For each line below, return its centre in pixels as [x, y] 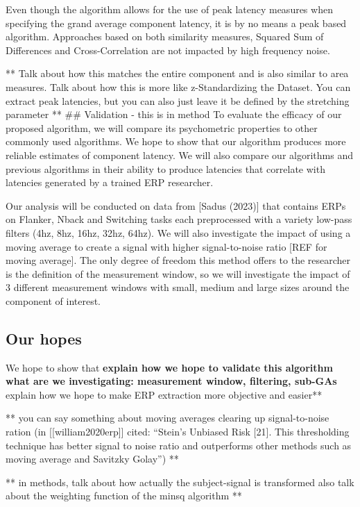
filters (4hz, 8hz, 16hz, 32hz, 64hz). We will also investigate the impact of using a [178, 232]
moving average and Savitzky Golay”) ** [92, 459]
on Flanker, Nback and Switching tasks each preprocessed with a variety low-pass [179, 219]
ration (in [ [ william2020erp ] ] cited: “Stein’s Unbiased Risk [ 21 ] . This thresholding [178, 432]
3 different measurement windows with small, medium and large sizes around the [178, 287]
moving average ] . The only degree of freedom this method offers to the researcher [178, 260]
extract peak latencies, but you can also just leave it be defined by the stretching [178, 100]
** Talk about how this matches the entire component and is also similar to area [177, 73]
